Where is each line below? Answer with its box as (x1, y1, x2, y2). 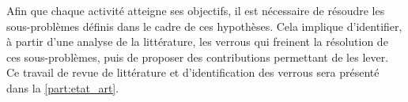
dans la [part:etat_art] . (6, 79, 119, 96)
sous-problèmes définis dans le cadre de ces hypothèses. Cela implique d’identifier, (6, 17, 402, 34)
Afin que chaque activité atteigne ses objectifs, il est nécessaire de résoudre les (6, 2, 385, 18)
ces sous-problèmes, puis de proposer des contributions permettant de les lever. (6, 48, 389, 65)
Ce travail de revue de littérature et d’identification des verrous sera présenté (6, 64, 380, 81)
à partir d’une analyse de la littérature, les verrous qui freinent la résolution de (6, 33, 388, 50)
